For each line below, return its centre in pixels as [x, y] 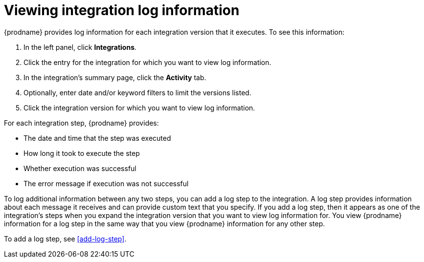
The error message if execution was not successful [106, 183]
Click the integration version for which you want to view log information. [139, 108]
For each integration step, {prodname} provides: [81, 123]
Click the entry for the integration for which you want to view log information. [147, 62]
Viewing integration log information [122, 10]
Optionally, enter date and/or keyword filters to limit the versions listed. [137, 92]
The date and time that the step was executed [97, 138]
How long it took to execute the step [82, 153]
